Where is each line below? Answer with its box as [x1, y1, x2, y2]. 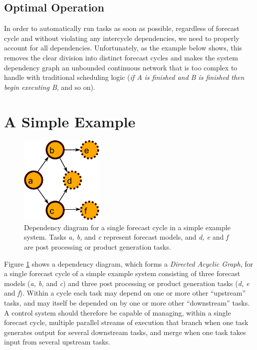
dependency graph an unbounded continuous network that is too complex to [4, 62, 238, 72]
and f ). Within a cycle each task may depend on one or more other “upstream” [4, 288, 246, 298]
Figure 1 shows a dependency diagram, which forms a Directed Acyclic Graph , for [4, 258, 253, 269]
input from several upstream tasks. [4, 337, 110, 347]
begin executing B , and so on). [4, 81, 95, 92]
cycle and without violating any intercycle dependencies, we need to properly [4, 32, 240, 43]
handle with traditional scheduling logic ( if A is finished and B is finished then [4, 72, 245, 82]
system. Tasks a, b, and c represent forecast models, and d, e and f [24, 232, 229, 242]
